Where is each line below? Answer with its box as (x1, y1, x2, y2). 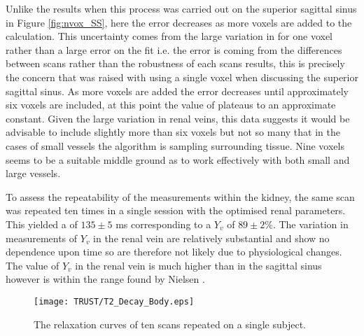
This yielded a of (6, 216, 78, 231)
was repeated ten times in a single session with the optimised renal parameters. (6, 203, 346, 218)
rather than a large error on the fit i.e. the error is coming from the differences (6, 42, 342, 57)
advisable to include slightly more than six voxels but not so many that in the (6, 125, 340, 139)
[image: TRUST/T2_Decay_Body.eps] (34, 296, 195, 307)
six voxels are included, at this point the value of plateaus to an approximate (6, 97, 336, 112)
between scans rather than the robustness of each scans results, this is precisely (6, 56, 345, 71)
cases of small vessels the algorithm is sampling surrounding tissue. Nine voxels (6, 138, 344, 153)
